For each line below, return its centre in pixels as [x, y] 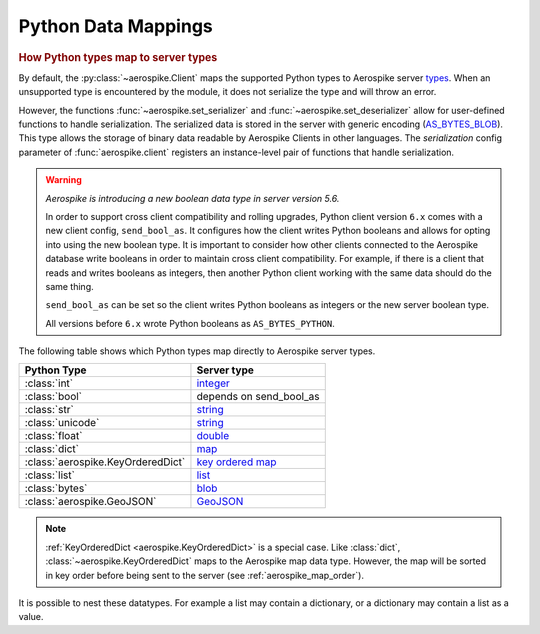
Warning [63, 180]
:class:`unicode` [62, 423]
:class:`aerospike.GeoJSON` [90, 502]
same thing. [69, 286]
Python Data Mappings [116, 26]
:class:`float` [53, 436]
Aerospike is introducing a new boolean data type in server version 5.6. [192, 198]
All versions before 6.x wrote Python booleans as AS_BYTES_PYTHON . [190, 323]
